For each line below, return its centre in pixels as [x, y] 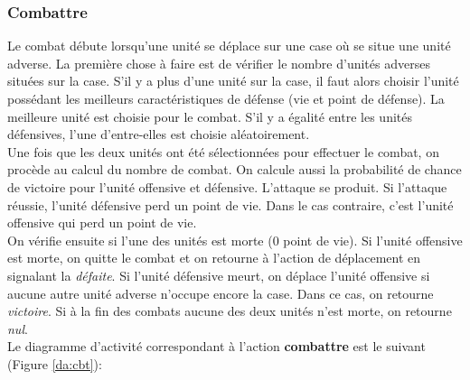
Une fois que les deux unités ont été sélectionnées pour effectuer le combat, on [223, 151]
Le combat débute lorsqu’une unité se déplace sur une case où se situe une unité [229, 46]
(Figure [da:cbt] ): [55, 363]
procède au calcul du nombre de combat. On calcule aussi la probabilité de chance [235, 169]
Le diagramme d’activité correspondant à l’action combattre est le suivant [216, 346]
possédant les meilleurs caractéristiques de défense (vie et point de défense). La [226, 98]
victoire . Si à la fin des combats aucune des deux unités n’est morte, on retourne [230, 311]
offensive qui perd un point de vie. [102, 222]
